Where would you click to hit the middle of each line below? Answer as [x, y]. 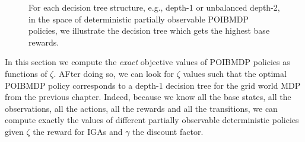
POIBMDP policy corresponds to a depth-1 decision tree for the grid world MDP [153, 85]
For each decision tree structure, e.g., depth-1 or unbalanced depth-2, [154, 7]
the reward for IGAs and [78, 131]
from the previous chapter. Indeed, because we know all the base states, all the [148, 97]
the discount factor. [168, 131]
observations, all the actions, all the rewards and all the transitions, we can [141, 108]
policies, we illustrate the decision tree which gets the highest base [149, 30]
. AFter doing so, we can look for [114, 73]
